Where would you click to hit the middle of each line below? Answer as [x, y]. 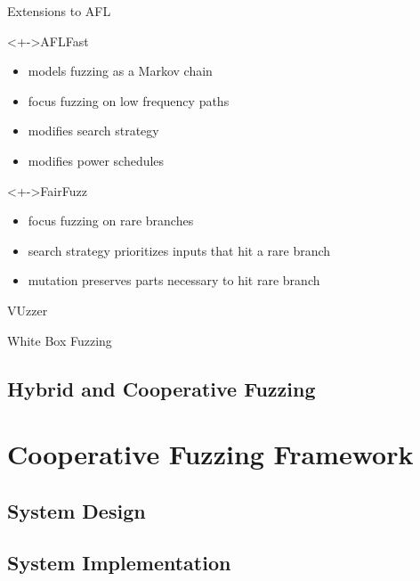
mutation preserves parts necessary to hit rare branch [174, 280]
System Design [77, 510]
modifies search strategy [93, 131]
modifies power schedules [96, 160]
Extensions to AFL [59, 11]
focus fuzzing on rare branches [111, 221]
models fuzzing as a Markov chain [120, 71]
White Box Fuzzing [60, 340]
